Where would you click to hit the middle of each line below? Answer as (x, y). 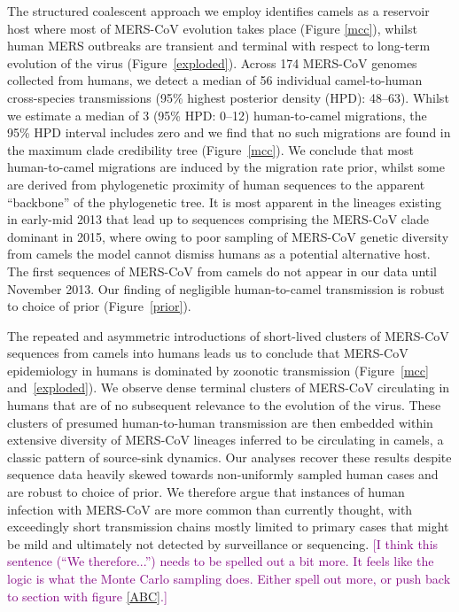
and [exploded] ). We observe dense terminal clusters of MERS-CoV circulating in (229, 387)
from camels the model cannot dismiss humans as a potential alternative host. (219, 254)
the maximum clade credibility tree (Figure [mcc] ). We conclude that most (210, 149)
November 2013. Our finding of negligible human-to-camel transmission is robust (226, 288)
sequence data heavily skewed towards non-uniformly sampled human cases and (223, 474)
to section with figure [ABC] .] (87, 596)
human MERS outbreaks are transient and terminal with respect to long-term (219, 46)
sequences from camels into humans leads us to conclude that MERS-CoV (208, 353)
